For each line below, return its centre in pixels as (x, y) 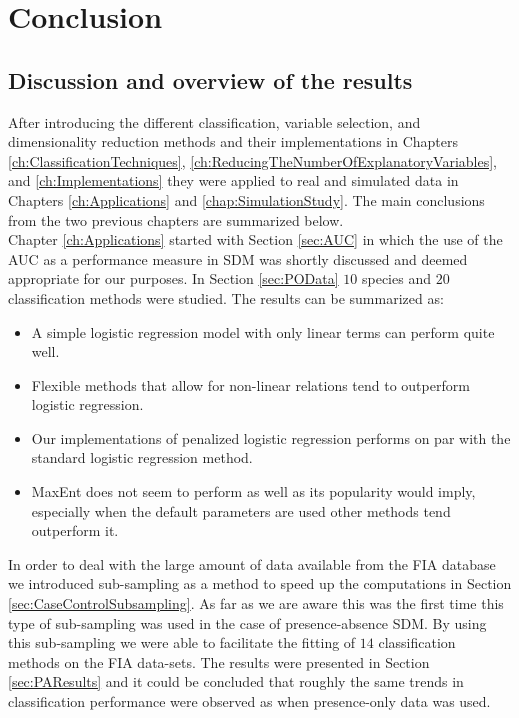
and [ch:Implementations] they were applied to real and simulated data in (233, 180)
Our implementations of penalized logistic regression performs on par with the (271, 437)
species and (396, 278)
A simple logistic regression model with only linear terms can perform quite (263, 331)
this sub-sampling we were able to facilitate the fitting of (182, 642)
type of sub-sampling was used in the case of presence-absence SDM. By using (247, 622)
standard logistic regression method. (142, 457)
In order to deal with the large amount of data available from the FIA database (252, 563)
